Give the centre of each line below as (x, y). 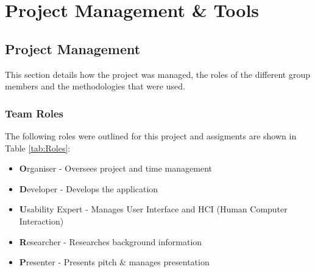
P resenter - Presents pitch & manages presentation (114, 262)
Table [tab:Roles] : (38, 148)
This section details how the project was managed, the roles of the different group (158, 74)
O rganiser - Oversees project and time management (115, 168)
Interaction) (41, 221)
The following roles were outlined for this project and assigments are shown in (151, 135)
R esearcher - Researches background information (111, 241)
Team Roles (34, 113)
